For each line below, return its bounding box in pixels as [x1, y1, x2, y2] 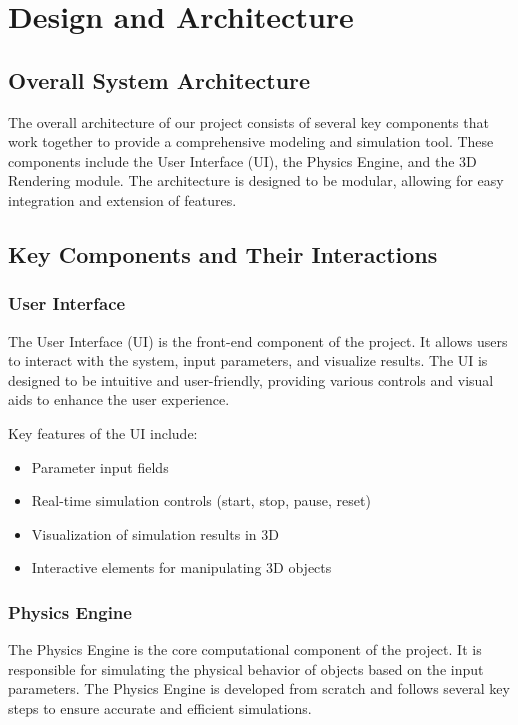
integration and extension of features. [8, 189, 237, 210]
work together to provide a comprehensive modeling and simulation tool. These [8, 131, 494, 152]
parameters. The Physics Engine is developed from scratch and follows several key [8, 678, 510, 699]
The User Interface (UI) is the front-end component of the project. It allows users [8, 330, 508, 351]
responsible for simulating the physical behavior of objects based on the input [8, 658, 484, 679]
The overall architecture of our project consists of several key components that [8, 111, 489, 132]
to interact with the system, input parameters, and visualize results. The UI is [8, 350, 488, 371]
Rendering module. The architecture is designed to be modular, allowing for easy [8, 170, 504, 191]
